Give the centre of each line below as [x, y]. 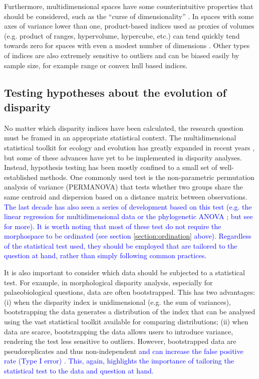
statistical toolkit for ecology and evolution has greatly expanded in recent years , [129, 147]
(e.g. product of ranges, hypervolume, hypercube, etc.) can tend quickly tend [122, 35]
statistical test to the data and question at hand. [79, 370]
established [21, 177]
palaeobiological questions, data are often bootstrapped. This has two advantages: [130, 292]
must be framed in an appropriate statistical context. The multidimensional [120, 138]
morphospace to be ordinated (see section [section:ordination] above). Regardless [128, 236]
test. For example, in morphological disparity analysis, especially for [108, 282]
